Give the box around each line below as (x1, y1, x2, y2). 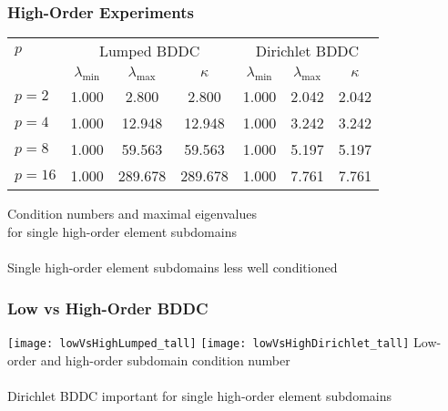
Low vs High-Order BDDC (7, 296, 209, 319)
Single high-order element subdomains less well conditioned (7, 258, 338, 277)
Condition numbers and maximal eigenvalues (7, 204, 257, 223)
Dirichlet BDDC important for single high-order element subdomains (7, 385, 392, 405)
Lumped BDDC (98, 40, 200, 62)
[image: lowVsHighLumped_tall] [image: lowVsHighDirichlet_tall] (7, 337, 410, 350)
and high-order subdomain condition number (40, 350, 290, 369)
